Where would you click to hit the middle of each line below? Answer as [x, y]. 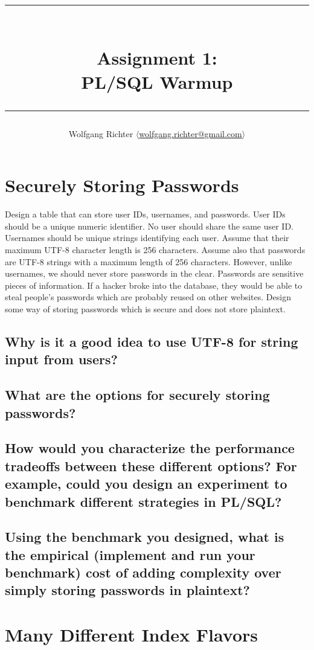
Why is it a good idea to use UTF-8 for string [152, 342]
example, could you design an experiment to [146, 484]
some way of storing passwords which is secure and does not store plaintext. [145, 309]
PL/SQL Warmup [157, 81]
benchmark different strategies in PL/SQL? [143, 501]
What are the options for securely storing [137, 395]
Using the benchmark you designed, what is [145, 537]
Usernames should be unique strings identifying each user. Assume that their [147, 238]
